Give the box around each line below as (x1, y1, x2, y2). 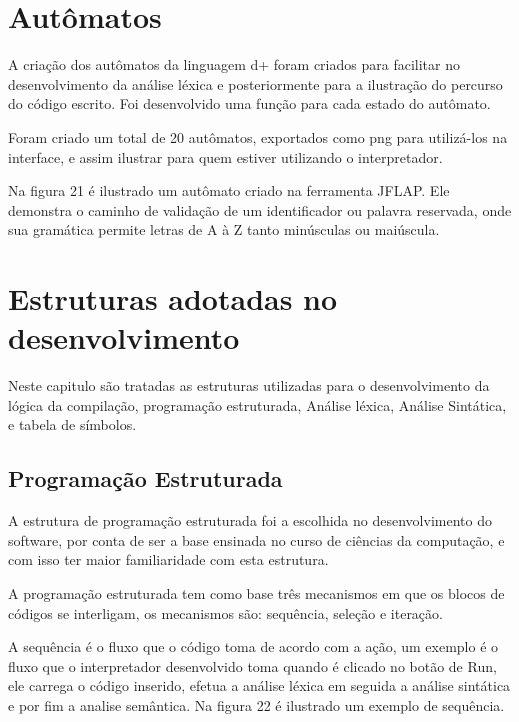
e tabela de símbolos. (8, 414, 137, 435)
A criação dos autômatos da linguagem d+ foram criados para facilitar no (8, 54, 460, 75)
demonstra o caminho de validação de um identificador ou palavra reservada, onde (8, 199, 512, 220)
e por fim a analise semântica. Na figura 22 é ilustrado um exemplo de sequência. (8, 694, 505, 715)
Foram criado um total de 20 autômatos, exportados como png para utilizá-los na (8, 126, 508, 147)
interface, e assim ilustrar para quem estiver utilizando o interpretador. (8, 146, 443, 167)
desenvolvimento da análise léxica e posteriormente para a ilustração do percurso (8, 73, 503, 94)
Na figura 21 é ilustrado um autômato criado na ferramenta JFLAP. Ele (8, 180, 450, 201)
